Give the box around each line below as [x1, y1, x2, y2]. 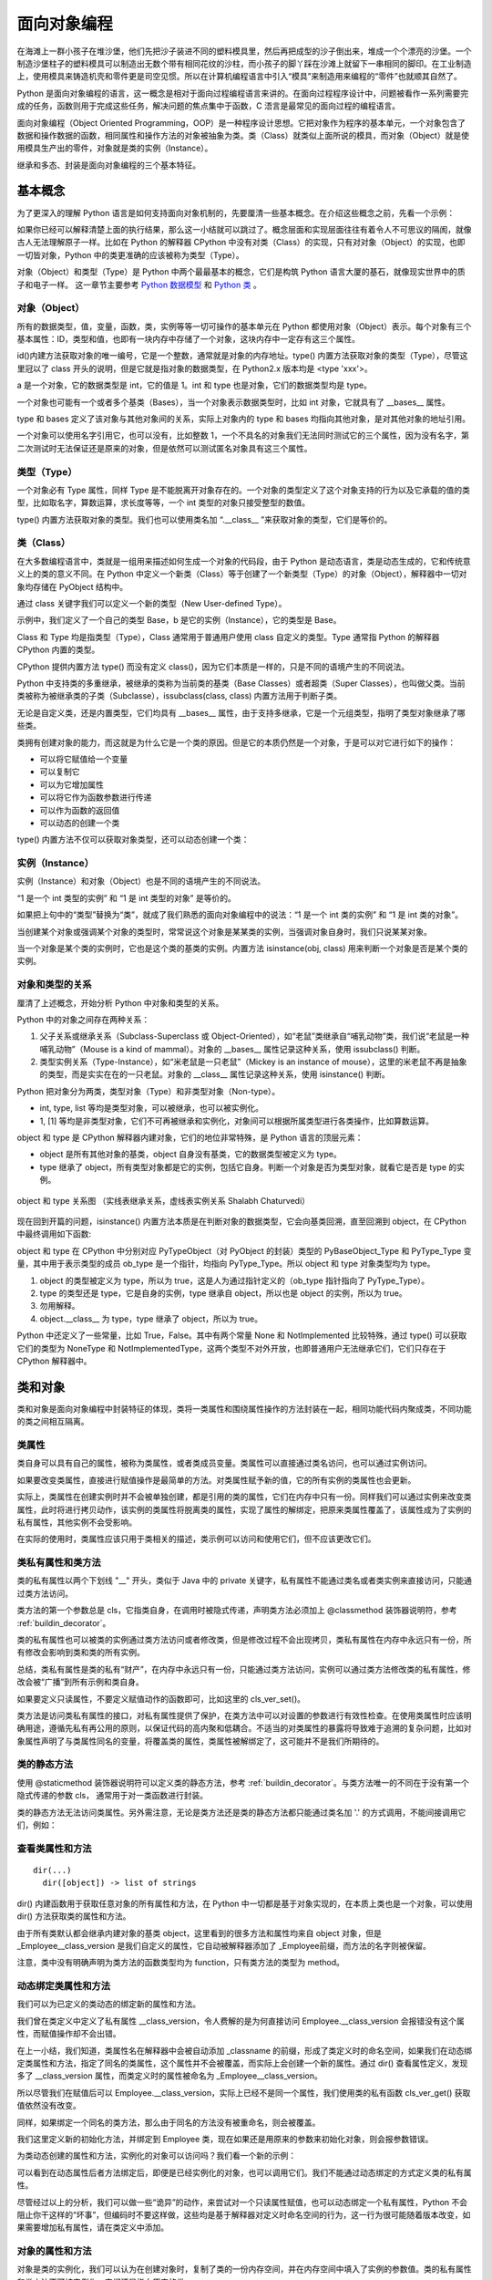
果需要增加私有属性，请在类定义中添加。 [16, 2222, 169, 2233]
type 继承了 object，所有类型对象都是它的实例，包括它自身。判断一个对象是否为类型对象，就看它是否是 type [39, 1161, 446, 1172]
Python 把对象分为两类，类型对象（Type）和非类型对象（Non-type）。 [16, 1085, 281, 1096]
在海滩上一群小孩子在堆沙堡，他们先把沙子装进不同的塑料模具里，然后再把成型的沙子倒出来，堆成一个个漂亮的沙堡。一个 [16, 46, 472, 57]
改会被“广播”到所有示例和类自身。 [16, 1676, 145, 1687]
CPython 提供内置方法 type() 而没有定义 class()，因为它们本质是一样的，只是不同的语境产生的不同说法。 [16, 661, 410, 672]
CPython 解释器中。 [16, 1355, 92, 1366]
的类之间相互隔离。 [16, 1416, 89, 1427]
